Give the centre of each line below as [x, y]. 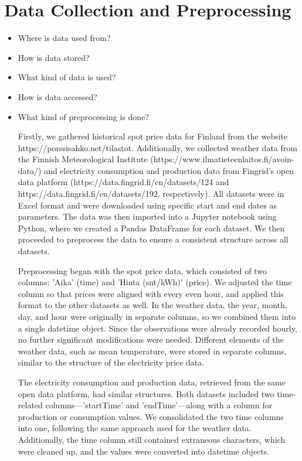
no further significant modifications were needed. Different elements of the [151, 339]
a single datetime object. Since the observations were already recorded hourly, [157, 328]
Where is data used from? [64, 38]
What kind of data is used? [67, 77]
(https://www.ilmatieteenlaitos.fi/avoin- [222, 159]
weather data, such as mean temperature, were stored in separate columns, [152, 351]
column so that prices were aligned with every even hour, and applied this [151, 293]
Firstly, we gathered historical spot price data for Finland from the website [153, 136]
